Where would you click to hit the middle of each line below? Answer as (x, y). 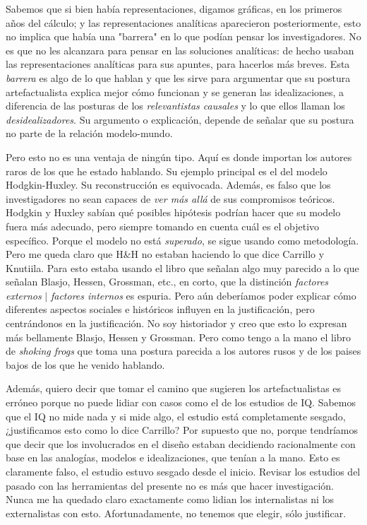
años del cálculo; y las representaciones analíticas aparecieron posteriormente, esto (183, 22)
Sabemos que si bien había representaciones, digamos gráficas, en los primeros (174, 8)
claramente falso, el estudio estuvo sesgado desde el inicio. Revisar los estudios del (183, 471)
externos (24, 295)
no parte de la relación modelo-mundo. (89, 133)
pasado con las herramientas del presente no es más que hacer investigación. (170, 485)
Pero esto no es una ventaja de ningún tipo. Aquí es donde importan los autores (179, 157)
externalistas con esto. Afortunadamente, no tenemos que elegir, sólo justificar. (176, 513)
